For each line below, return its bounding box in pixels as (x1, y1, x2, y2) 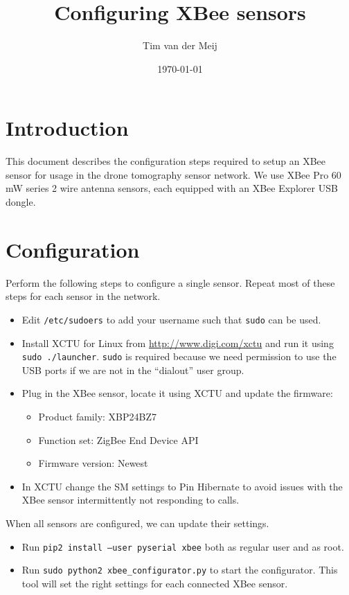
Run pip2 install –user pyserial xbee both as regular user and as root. (21, 539, 344, 553)
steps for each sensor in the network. (6, 289, 161, 303)
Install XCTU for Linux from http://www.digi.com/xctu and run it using (21, 335, 334, 350)
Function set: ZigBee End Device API (38, 432, 199, 447)
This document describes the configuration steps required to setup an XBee (6, 154, 326, 168)
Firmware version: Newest (38, 456, 148, 470)
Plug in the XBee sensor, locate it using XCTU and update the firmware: (21, 386, 333, 400)
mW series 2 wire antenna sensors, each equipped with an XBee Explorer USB (6, 181, 338, 195)
